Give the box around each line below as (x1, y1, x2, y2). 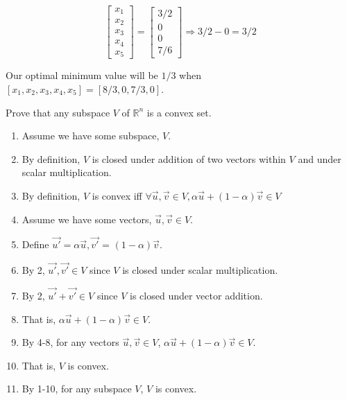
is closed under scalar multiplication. (122, 263, 278, 277)
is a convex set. (146, 105, 212, 119)
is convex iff (92, 189, 142, 202)
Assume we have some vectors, (22, 211, 152, 226)
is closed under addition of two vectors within (92, 151, 286, 166)
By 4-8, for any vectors (22, 335, 119, 349)
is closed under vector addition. (130, 288, 263, 303)
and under (298, 151, 341, 166)
